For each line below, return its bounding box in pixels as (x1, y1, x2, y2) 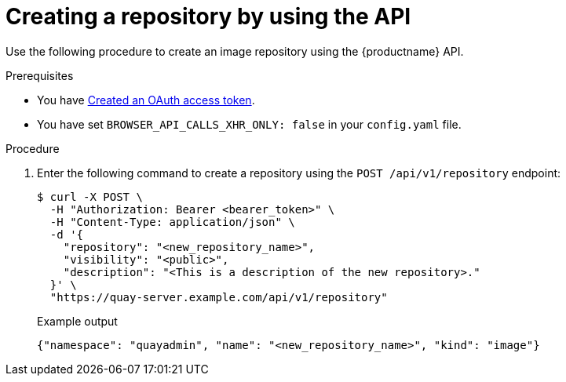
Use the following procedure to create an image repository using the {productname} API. (5, 44, 464, 58)
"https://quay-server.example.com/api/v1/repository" (49, 290, 388, 304)
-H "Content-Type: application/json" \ (49, 215, 295, 228)
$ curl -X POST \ (37, 190, 143, 203)
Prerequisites (5, 68, 74, 82)
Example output (37, 314, 118, 328)
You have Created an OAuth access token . (37, 93, 255, 107)
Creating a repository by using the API (5, 3, 411, 30)
